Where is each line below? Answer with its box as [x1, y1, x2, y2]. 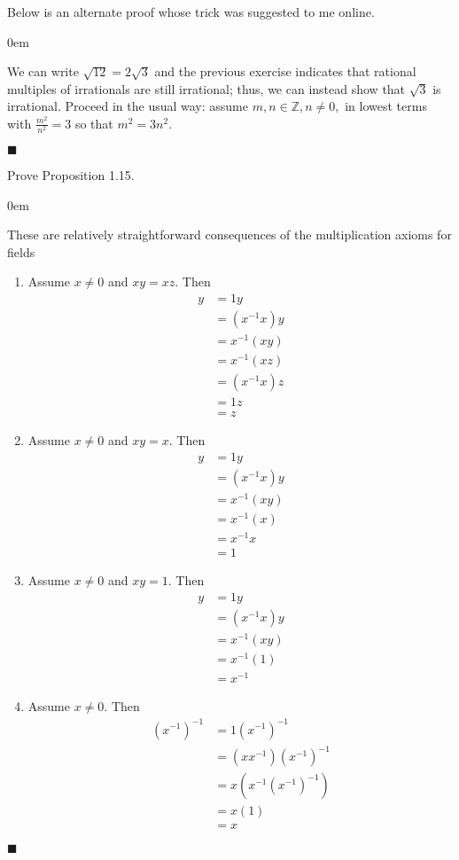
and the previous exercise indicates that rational [154, 62, 416, 81]
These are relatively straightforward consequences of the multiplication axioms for [7, 225, 452, 244]
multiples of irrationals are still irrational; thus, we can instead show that [7, 79, 406, 98]
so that [74, 113, 113, 132]
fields [7, 242, 35, 261]
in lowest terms [345, 97, 427, 115]
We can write [7, 62, 79, 81]
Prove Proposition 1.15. [7, 166, 135, 184]
